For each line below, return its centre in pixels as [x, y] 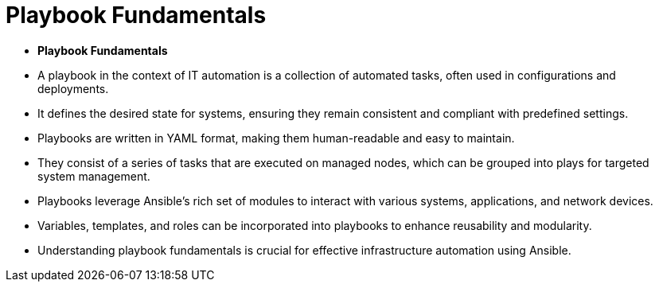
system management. [94, 176]
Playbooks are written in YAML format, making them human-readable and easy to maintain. [276, 138]
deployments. [73, 88]
